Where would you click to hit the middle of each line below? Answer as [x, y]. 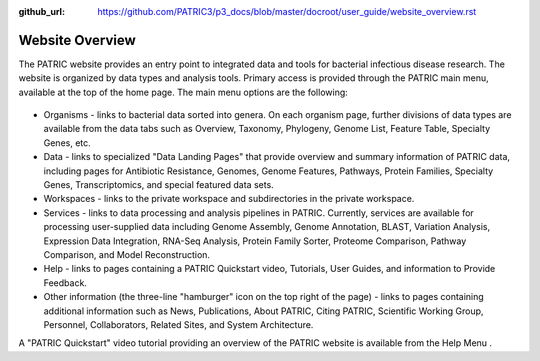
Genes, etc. [67, 142]
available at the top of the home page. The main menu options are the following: [183, 92]
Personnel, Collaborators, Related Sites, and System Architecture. [178, 324]
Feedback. [65, 282]
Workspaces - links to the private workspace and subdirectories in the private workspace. [229, 199]
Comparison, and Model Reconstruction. [126, 254]
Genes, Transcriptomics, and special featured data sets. [158, 185]
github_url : [41, 11]
